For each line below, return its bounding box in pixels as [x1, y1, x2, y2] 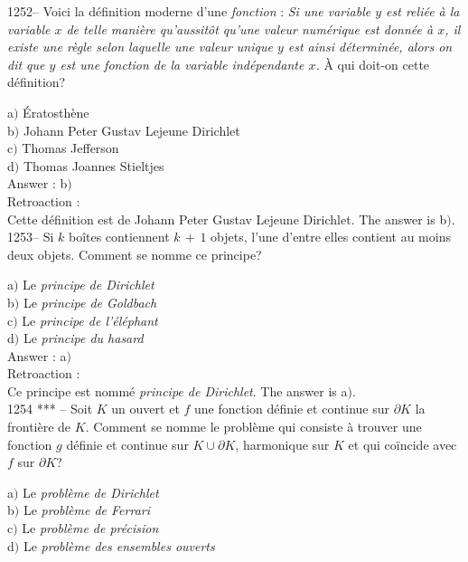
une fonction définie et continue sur [194, 399, 389, 418]
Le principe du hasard [23, 329, 144, 348]
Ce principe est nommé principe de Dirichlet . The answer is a [7, 381, 348, 400]
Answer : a [7, 346, 67, 365]
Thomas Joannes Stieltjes [23, 156, 164, 175]
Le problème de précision [22, 519, 159, 538]
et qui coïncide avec [348, 434, 457, 453]
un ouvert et [111, 399, 180, 418]
